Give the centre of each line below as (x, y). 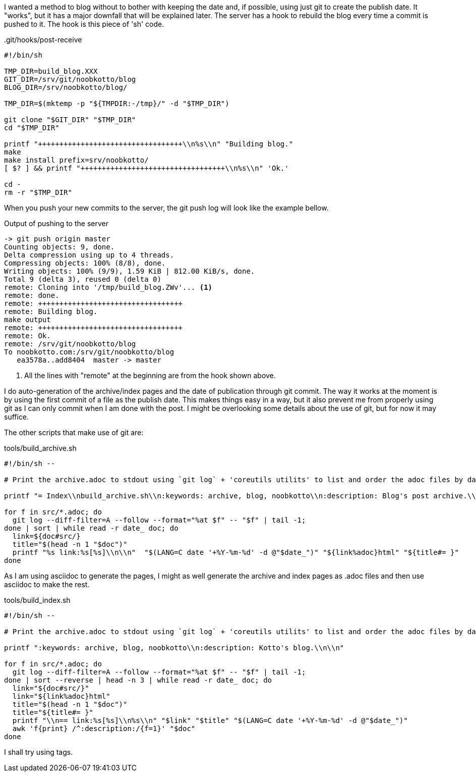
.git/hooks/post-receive (43, 40)
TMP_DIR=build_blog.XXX (51, 71)
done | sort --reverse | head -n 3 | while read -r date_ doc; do (138, 680)
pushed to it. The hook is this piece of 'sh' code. (84, 24)
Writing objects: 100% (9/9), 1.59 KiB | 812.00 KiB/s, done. (130, 271)
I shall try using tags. (39, 752)
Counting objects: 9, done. (59, 247)
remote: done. (32, 295)
